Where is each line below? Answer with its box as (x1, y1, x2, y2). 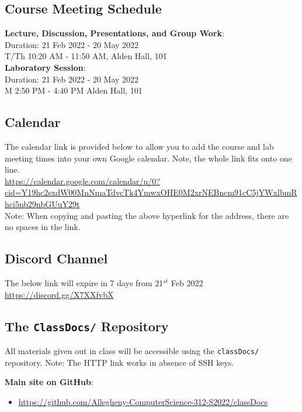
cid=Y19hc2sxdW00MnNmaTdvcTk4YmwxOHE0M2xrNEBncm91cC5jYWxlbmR (5, 186, 297, 198)
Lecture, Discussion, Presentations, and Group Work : (5, 27, 224, 39)
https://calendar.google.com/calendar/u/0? (5, 174, 160, 187)
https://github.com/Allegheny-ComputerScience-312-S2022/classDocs (18, 395, 268, 407)
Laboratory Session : (5, 61, 86, 73)
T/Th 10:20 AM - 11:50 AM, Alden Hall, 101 (5, 50, 167, 62)
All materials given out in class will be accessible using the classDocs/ (5, 344, 259, 356)
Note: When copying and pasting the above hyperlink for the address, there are (5, 209, 289, 221)
